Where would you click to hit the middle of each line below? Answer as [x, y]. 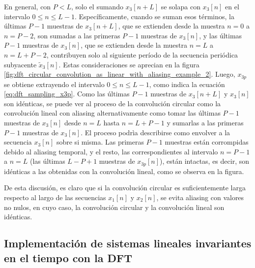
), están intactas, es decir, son [204, 161]
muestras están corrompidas [207, 142]
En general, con [28, 6]
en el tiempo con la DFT [68, 257]
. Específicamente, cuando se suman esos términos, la [155, 16]
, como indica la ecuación [187, 84]
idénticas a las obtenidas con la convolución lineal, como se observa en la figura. [124, 171]
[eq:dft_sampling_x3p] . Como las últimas [67, 94]
